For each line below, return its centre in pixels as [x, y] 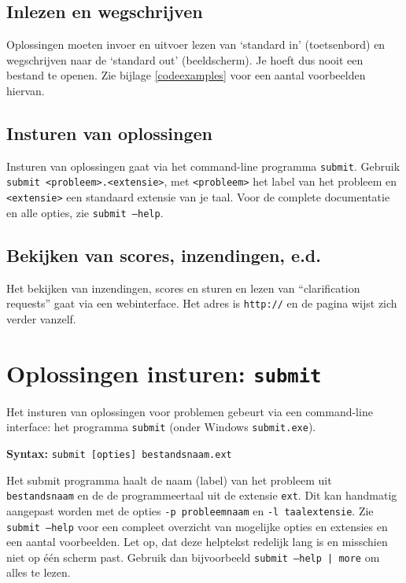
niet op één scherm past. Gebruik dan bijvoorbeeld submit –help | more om [193, 557]
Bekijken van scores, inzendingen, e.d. [164, 255]
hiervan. [26, 90]
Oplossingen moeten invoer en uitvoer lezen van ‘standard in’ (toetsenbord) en [196, 44]
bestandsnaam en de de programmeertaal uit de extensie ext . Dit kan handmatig [202, 495]
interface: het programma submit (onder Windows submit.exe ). [161, 427]
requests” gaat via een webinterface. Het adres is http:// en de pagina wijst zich [202, 303]
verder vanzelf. [41, 318]
